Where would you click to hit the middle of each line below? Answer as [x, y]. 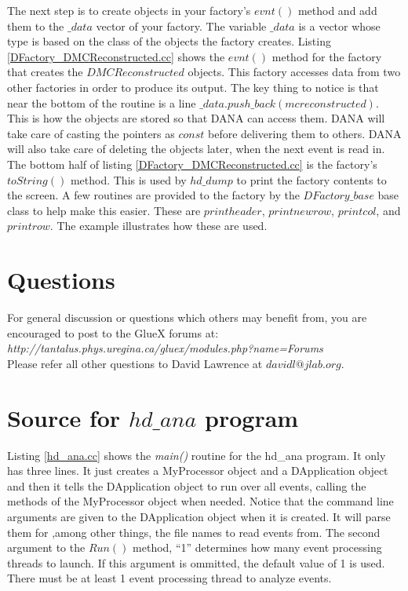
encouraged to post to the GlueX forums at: [113, 332]
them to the [36, 26]
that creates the [45, 72]
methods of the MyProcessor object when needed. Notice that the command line [200, 501]
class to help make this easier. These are [104, 210]
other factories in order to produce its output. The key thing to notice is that [193, 87]
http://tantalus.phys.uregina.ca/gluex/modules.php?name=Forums [165, 348]
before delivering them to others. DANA [305, 133]
